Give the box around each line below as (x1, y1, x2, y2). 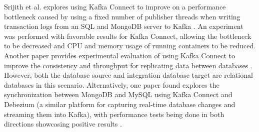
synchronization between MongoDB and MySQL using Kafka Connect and (4, 89, 232, 100)
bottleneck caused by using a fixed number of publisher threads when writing (4, 11, 240, 21)
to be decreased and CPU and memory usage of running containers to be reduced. (4, 40, 256, 51)
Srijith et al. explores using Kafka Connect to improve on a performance (4, 1, 226, 11)
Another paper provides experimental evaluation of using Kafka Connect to (4, 50, 235, 60)
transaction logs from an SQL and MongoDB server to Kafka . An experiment (4, 21, 243, 31)
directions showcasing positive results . (4, 119, 122, 129)
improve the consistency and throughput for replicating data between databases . (4, 60, 252, 70)
